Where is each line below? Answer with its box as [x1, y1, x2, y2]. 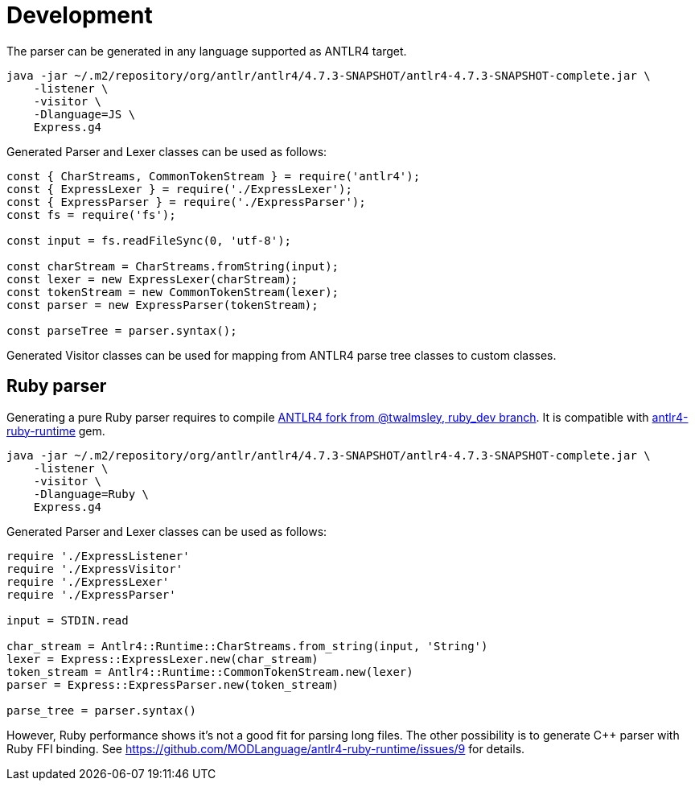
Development [6, 2, 153, 29]
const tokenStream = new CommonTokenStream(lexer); [6, 285, 339, 299]
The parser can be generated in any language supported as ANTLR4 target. [6, 43, 407, 58]
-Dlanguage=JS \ [33, 107, 136, 121]
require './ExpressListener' [6, 549, 190, 562]
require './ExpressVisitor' [6, 562, 183, 575]
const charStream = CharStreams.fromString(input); [6, 259, 339, 273]
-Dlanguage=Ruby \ [33, 487, 150, 501]
